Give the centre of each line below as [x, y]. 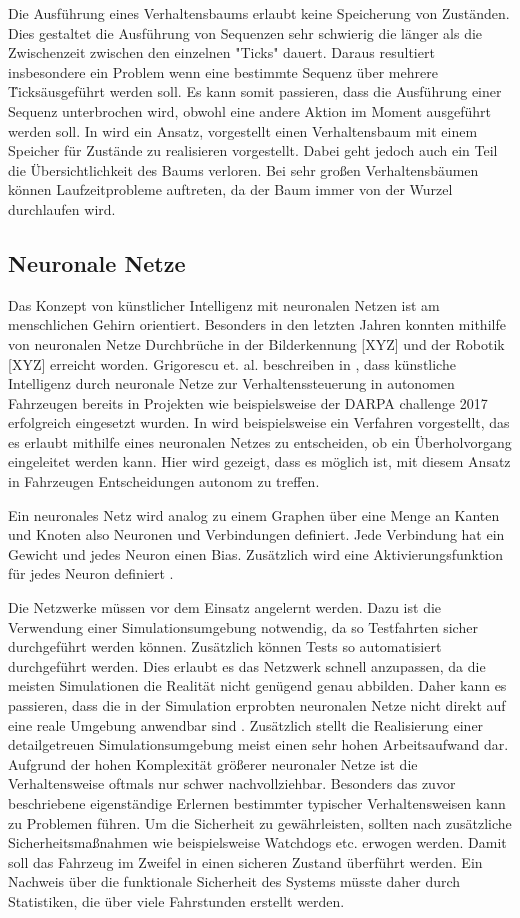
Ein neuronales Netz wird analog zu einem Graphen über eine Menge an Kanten [254, 514]
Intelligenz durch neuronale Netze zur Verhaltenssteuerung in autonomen [231, 383]
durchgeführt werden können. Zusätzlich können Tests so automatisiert [225, 646]
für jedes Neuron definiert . [91, 573]
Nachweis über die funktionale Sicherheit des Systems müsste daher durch [234, 881]
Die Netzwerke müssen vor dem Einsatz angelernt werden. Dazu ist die [225, 607]
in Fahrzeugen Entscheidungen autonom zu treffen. [164, 481]
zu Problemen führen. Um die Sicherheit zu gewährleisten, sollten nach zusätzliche [260, 822]
